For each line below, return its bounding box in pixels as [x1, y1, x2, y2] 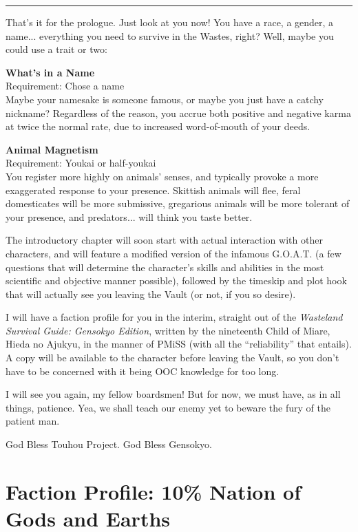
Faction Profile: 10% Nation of [6, 477, 302, 505]
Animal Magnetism [6, 142, 98, 156]
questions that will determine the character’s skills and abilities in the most [6, 259, 324, 274]
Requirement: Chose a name [6, 78, 125, 93]
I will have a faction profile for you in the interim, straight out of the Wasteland [6, 310, 343, 324]
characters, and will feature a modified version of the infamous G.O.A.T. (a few [6, 246, 341, 260]
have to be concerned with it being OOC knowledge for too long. [6, 363, 280, 378]
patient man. [6, 414, 60, 428]
